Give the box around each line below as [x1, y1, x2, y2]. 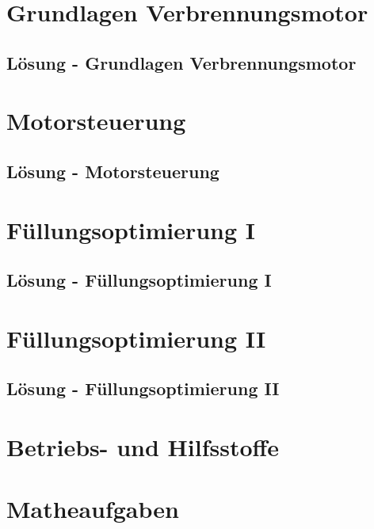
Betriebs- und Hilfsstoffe [6, 430, 280, 462]
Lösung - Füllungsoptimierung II [6, 376, 280, 401]
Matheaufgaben [6, 493, 179, 525]
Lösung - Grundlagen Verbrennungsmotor [6, 50, 357, 74]
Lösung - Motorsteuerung [6, 158, 219, 183]
